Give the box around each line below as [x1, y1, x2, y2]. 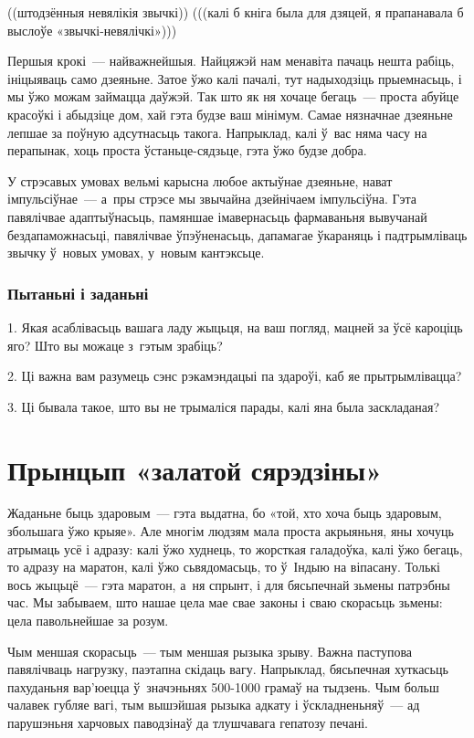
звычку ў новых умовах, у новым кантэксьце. [7, 243, 265, 262]
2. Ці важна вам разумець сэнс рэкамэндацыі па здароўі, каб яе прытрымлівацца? [7, 366, 462, 385]
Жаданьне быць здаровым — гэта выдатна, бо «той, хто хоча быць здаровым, [7, 503, 442, 522]
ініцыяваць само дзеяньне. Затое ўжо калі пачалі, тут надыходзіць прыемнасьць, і [7, 69, 462, 88]
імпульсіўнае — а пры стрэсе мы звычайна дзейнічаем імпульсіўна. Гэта [7, 189, 417, 208]
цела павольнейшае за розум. [7, 611, 169, 629]
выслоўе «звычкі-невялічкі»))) [7, 20, 177, 39]
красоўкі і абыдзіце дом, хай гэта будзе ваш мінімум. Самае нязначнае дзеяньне [7, 104, 453, 123]
